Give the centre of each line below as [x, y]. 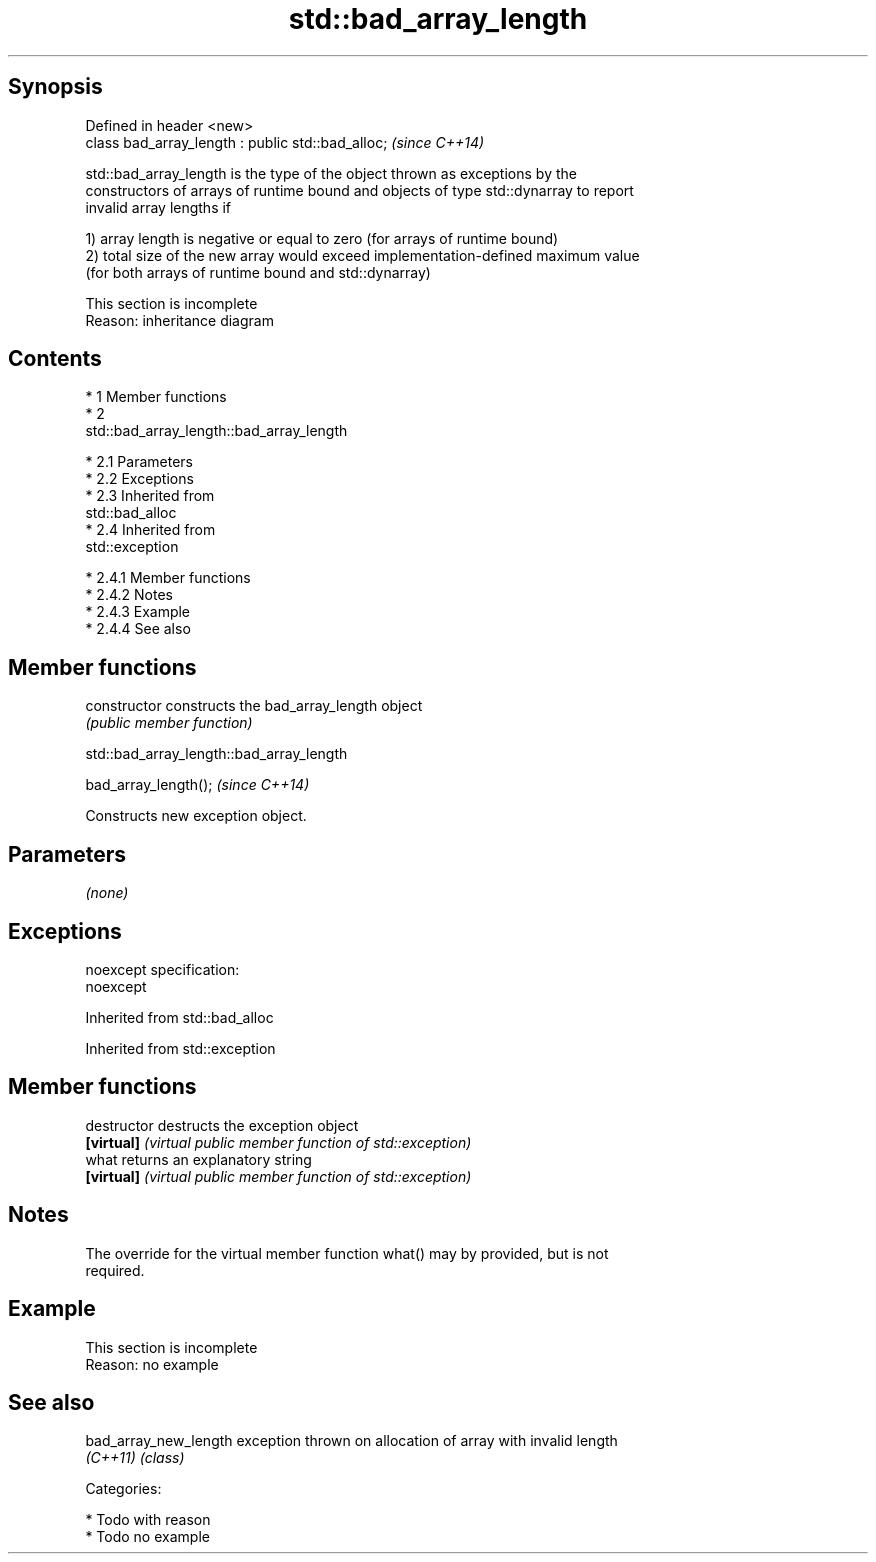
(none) [107, 893]
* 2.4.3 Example [138, 612]
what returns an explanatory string [198, 1159]
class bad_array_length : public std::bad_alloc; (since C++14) [285, 142]
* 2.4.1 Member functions [168, 578]
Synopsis [55, 87]
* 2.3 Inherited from [150, 496]
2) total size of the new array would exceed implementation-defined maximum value [362, 255]
